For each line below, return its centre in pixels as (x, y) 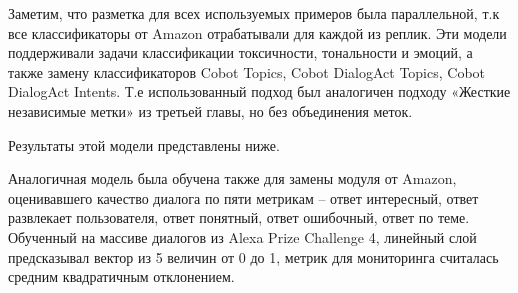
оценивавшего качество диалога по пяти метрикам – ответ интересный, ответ (243, 197)
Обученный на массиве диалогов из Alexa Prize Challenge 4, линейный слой (242, 236)
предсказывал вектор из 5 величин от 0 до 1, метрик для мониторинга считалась (253, 256)
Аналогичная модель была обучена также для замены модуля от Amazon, (232, 178)
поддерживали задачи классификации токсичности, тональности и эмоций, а (240, 52)
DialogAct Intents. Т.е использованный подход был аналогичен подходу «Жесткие (259, 91)
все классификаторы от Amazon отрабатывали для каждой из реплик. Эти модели (257, 32)
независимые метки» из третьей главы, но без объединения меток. (210, 110)
